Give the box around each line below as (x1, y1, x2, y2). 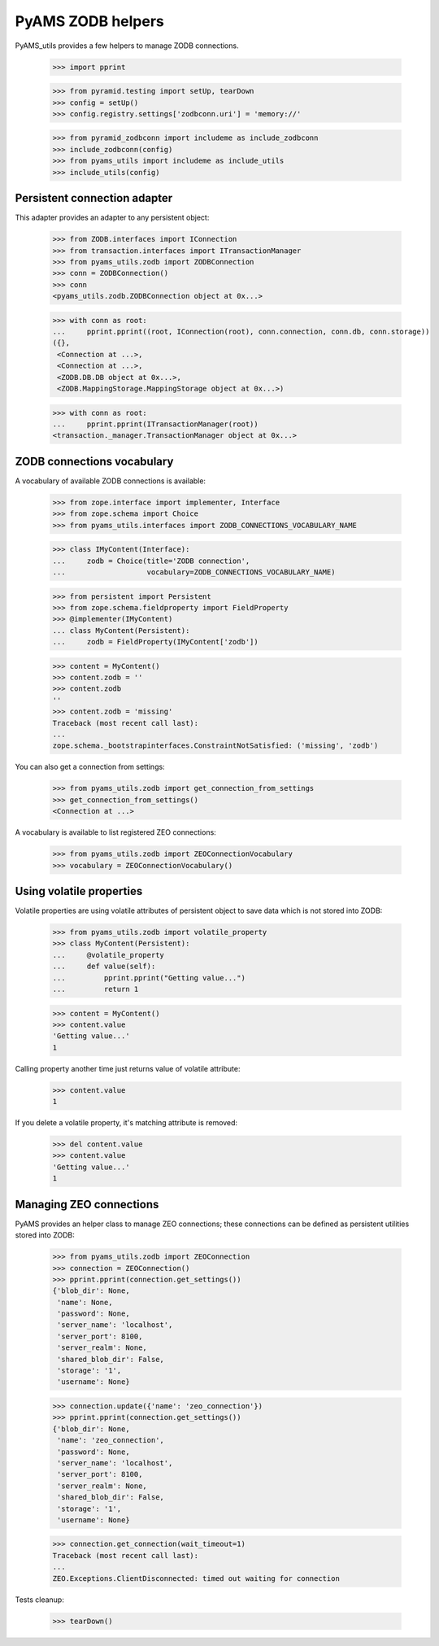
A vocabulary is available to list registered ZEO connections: (15, 827, 217, 837)
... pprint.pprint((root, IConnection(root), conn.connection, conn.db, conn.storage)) (52, 327, 430, 337)
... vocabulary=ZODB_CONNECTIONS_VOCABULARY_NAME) (52, 567, 336, 577)
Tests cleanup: (15, 1595, 64, 1605)
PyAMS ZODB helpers (15, 12, 164, 30)
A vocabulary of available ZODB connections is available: (15, 476, 206, 486)
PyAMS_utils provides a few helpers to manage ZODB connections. (15, 41, 239, 50)
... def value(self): (52, 962, 156, 971)
